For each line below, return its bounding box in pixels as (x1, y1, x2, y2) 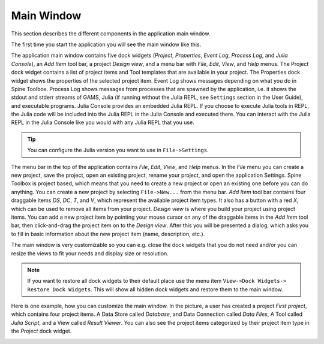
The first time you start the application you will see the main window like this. (11, 41, 202, 48)
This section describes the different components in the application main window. (11, 30, 211, 37)
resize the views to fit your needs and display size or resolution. (11, 249, 169, 257)
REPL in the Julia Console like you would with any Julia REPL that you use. (11, 119, 194, 126)
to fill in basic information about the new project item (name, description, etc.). (11, 230, 205, 237)
